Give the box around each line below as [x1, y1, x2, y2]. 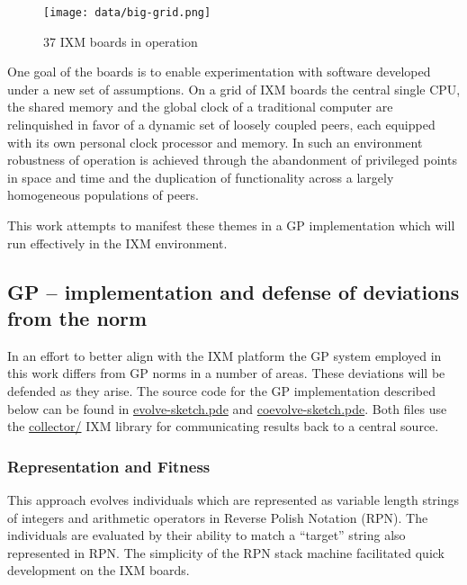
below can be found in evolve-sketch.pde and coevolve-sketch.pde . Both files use [7, 399, 447, 418]
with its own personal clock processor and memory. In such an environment [7, 132, 423, 151]
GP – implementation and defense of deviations [7, 277, 460, 305]
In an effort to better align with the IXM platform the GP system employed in [7, 346, 442, 364]
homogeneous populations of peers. [7, 185, 200, 204]
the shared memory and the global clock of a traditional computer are [7, 97, 393, 116]
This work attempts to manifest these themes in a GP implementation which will [7, 216, 455, 234]
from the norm [7, 303, 148, 331]
